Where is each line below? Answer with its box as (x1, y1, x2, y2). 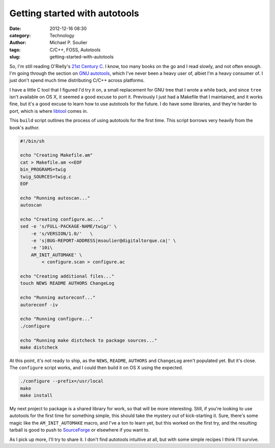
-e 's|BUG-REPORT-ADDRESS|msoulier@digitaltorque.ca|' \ (31, 238, 176, 244)
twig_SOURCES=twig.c (20, 173, 71, 180)
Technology (49, 32, 75, 38)
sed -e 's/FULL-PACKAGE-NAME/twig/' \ (20, 224, 117, 229)
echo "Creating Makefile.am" (20, 153, 93, 158)
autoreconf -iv (20, 302, 58, 308)
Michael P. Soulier (49, 40, 88, 46)
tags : (9, 46, 21, 53)
